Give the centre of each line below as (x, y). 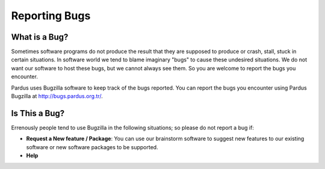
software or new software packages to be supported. (92, 147)
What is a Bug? (40, 37)
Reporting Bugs (51, 16)
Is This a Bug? (38, 113)
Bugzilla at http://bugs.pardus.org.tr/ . (57, 96)
